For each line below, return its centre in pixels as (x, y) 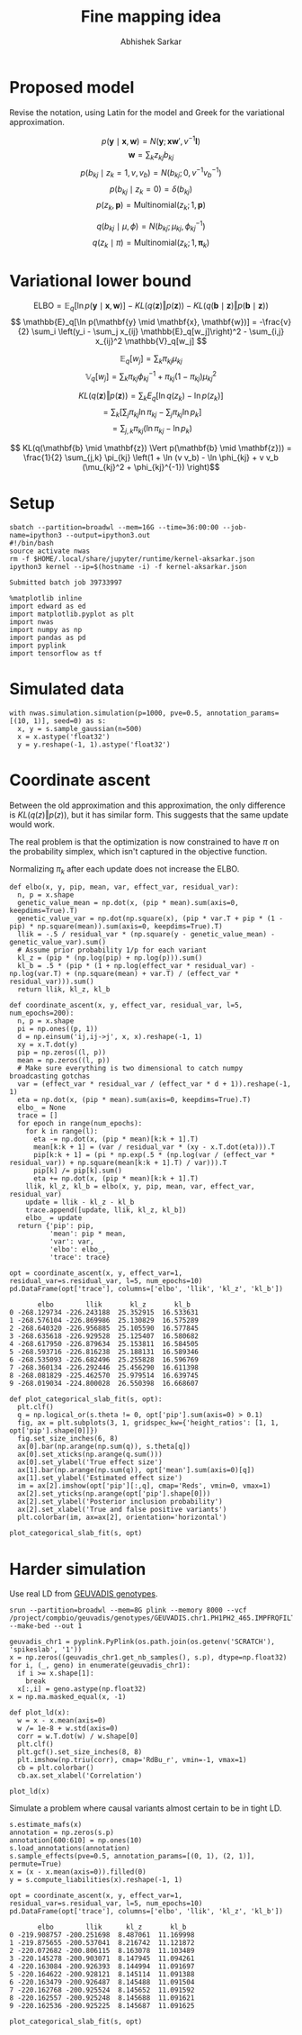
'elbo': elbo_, (77, 1250)
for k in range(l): (62, 1132)
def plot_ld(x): (40, 1713)
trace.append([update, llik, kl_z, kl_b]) (106, 1210)
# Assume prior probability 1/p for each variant (112, 950)
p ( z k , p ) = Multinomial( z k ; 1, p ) (151, 206)
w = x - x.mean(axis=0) (62, 1721)
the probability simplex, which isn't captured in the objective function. (138, 851)
